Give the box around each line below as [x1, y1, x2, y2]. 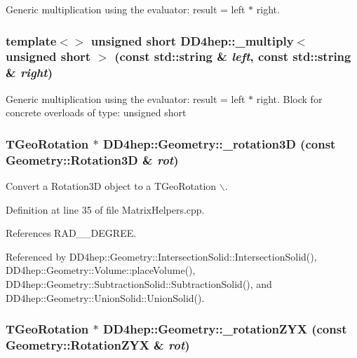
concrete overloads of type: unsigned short [6, 105, 187, 120]
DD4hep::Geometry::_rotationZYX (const [103, 320, 347, 338]
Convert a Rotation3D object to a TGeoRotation [6, 178, 217, 193]
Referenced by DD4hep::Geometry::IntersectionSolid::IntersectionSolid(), [6, 249, 317, 263]
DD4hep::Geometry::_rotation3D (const [103, 135, 336, 152]
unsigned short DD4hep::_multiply [90, 32, 294, 49]
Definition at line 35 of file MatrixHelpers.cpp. [6, 202, 205, 216]
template [6, 32, 57, 49]
